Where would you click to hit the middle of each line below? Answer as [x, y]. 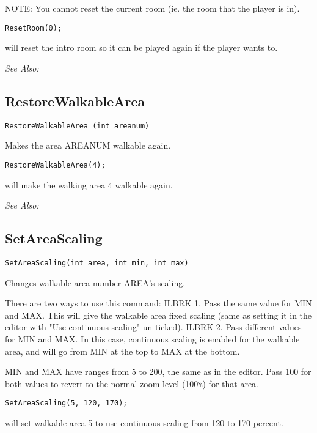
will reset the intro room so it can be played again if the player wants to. [141, 47]
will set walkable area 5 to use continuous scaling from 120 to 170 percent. [144, 423]
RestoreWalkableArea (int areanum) [77, 126]
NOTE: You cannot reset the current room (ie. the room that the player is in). [152, 8]
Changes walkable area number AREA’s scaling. [95, 282]
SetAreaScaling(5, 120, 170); [66, 403]
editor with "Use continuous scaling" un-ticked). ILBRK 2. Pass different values [153, 327]
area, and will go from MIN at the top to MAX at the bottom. [122, 351]
